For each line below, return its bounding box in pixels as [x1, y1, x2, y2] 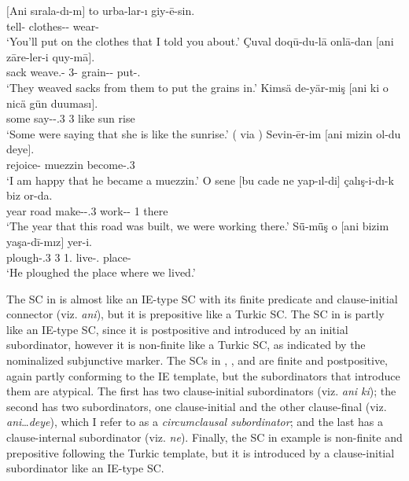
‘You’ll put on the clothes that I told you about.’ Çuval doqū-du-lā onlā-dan [6, 33, 373, 50]
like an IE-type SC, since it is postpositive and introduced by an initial [6, 321, 348, 337]
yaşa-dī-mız [6, 233, 61, 249]
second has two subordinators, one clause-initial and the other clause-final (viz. [6, 398, 387, 414]
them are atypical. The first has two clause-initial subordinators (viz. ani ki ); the [6, 383, 396, 399]
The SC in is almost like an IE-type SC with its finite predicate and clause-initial [6, 290, 398, 307]
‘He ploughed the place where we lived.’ [6, 264, 196, 281]
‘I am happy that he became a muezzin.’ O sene [6, 171, 235, 188]
